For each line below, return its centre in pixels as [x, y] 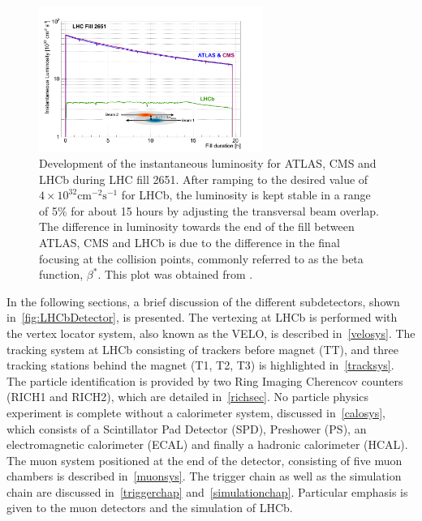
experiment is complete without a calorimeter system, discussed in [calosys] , [196, 412]
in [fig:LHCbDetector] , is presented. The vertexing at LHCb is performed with [202, 317]
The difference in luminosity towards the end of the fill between [197, 226]
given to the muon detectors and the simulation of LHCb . [150, 508]
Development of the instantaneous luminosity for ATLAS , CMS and [208, 163]
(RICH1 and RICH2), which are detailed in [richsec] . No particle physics [188, 397]
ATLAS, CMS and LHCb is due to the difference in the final [189, 242]
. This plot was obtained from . [175, 274]
